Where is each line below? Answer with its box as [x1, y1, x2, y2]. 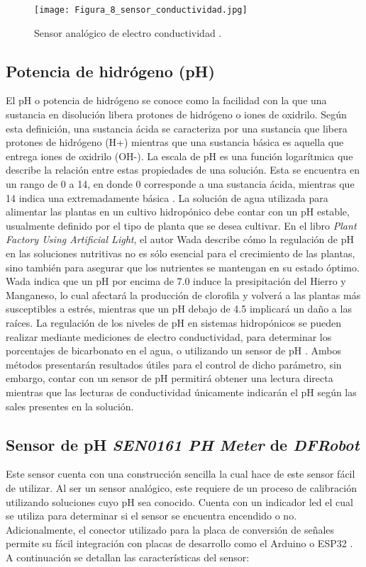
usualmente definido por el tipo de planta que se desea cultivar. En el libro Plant [6, 218, 357, 232]
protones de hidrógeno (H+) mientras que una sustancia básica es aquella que [6, 135, 344, 150]
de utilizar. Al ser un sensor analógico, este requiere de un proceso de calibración [6, 480, 357, 495]
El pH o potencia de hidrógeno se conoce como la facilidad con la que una [6, 93, 327, 108]
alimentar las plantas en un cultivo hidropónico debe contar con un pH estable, [6, 204, 350, 219]
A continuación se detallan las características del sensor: [6, 549, 250, 564]
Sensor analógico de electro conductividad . [34, 25, 222, 40]
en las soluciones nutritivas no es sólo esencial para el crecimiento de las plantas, [6, 245, 355, 260]
